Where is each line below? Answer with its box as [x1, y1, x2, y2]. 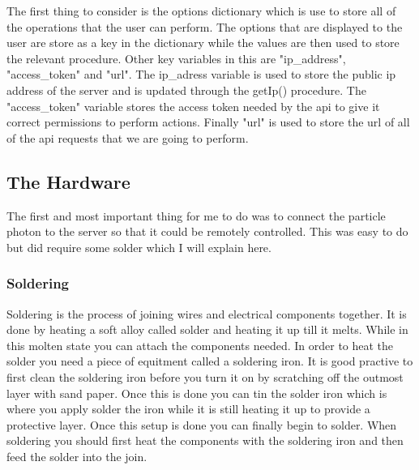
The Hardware [6, 169, 130, 194]
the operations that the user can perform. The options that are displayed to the [6, 18, 403, 35]
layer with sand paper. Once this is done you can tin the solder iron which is [6, 384, 387, 401]
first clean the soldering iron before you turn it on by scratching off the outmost [6, 368, 404, 385]
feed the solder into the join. [6, 447, 148, 464]
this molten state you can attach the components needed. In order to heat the [6, 336, 394, 353]
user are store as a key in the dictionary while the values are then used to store [6, 34, 400, 51]
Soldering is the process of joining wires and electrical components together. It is [6, 305, 407, 322]
